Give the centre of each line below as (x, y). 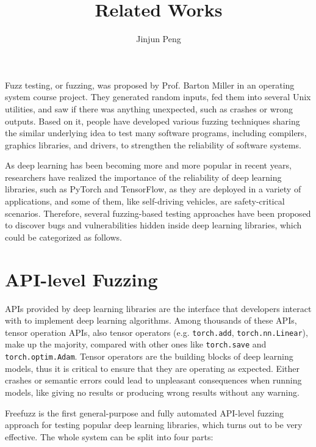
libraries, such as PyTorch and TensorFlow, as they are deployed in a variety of (153, 189)
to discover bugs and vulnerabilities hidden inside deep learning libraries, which (153, 225)
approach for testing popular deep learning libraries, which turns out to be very (154, 425)
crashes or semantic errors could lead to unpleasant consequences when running (153, 380)
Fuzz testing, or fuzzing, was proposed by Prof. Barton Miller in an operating (150, 85)
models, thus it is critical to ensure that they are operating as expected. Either (152, 368)
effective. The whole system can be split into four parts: (109, 436)
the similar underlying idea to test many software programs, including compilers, (156, 133)
